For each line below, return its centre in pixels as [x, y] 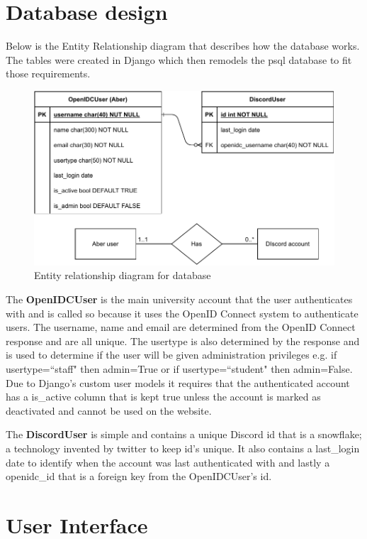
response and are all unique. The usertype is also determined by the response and [183, 341]
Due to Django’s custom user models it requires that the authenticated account [178, 382]
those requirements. [48, 73]
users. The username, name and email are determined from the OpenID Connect [181, 327]
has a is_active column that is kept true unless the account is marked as [163, 397]
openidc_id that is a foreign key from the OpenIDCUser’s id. [139, 476]
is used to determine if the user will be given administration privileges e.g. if [171, 355]
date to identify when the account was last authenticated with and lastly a [168, 462]
